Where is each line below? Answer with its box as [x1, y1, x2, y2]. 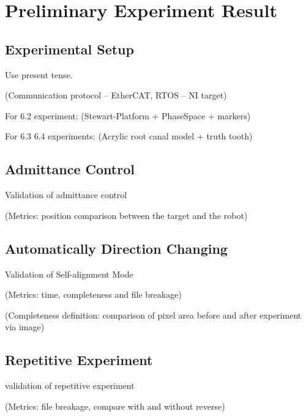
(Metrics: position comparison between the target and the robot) [5, 208, 248, 221]
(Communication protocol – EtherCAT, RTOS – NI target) [5, 89, 227, 101]
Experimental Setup [5, 39, 134, 58]
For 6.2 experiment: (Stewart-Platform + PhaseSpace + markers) [5, 109, 251, 122]
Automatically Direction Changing [5, 238, 228, 257]
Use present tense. [5, 68, 73, 81]
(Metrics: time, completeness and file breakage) [5, 288, 182, 301]
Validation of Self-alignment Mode [5, 267, 133, 280]
